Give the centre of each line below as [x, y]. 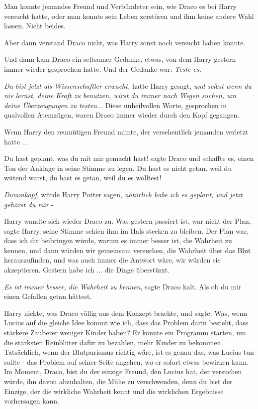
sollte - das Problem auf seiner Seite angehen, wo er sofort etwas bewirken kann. [126, 361]
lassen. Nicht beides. [35, 26]
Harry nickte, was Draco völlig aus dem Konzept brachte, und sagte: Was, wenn [126, 313]
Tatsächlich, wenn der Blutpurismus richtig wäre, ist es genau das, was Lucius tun [129, 352]
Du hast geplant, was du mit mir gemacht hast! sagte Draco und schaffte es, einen [129, 158]
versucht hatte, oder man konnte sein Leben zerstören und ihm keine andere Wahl [129, 16]
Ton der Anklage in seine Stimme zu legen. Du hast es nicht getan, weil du [118, 168]
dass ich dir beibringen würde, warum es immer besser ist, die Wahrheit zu [118, 240]
